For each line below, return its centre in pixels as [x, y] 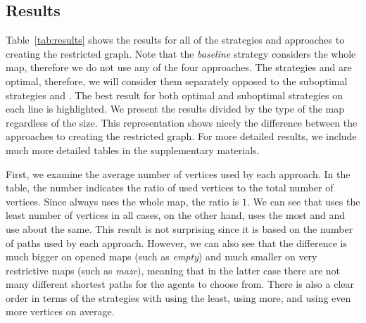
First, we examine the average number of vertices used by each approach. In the [178, 173]
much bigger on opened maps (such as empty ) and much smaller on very [162, 256]
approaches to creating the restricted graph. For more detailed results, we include [181, 136]
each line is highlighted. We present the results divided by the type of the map [175, 109]
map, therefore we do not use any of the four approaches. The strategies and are [179, 67]
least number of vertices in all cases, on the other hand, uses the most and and [176, 215]
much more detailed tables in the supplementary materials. [133, 150]
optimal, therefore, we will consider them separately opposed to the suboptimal [177, 81]
